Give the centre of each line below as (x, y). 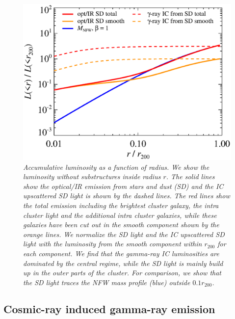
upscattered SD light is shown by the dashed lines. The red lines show (127, 196)
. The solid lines (190, 176)
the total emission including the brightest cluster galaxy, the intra (121, 205)
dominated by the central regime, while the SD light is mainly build (123, 263)
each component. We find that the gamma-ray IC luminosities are (121, 253)
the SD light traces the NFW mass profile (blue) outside (107, 282)
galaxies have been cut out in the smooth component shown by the (121, 225)
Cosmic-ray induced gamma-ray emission (109, 308)
